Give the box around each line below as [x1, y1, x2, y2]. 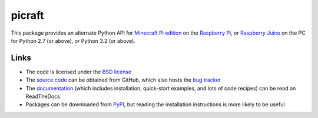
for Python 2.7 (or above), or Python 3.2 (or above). [11, 37, 135, 44]
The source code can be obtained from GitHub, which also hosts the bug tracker [25, 76, 221, 83]
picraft [11, 9, 44, 22]
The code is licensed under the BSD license [25, 68, 132, 75]
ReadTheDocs [25, 93, 60, 100]
